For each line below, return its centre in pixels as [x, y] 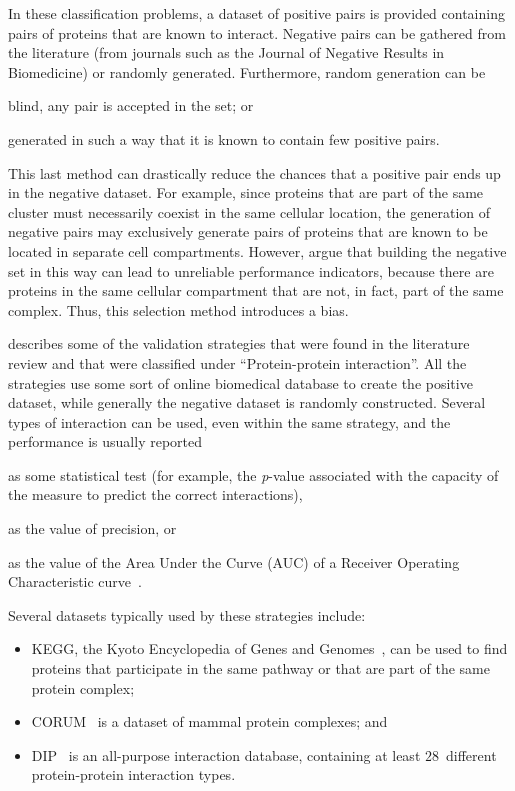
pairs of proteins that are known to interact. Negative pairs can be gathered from [257, 32]
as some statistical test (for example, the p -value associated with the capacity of [253, 474]
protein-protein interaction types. [133, 774]
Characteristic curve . [75, 581]
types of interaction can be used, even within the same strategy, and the [229, 421]
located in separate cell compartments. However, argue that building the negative [257, 250]
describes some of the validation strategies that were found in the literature [239, 343]
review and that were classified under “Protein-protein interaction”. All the [237, 362]
